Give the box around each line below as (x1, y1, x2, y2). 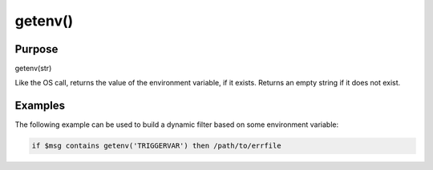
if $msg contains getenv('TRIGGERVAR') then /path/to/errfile (31, 141, 281, 151)
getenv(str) (14, 64, 52, 73)
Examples (14, 99, 66, 113)
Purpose (14, 42, 59, 56)
